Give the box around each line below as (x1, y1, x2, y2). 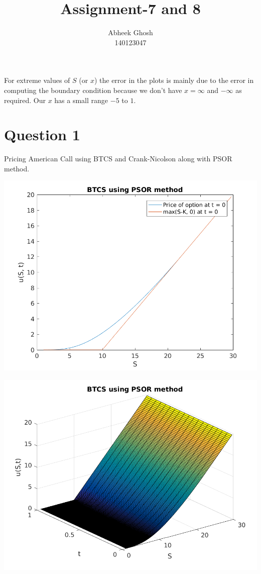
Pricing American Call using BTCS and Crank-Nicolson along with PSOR (4, 153, 232, 164)
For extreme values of (4, 75, 70, 85)
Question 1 (4, 124, 80, 145)
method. (4, 163, 30, 173)
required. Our (4, 94, 46, 105)
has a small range (54, 94, 108, 105)
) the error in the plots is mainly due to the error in (94, 75, 254, 85)
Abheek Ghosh (108, 27, 153, 38)
